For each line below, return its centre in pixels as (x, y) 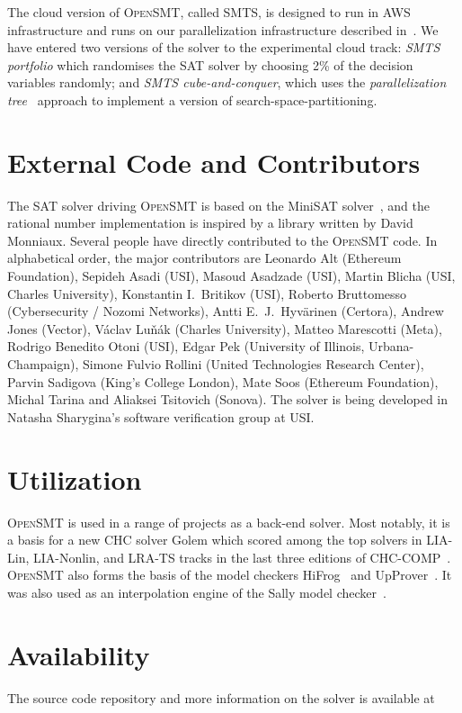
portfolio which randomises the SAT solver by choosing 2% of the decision (210, 64)
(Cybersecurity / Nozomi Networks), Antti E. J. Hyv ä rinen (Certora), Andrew (226, 311)
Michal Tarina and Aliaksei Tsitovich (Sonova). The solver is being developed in (228, 399)
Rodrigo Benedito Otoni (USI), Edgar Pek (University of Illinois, (186, 346)
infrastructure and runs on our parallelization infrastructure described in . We (223, 29)
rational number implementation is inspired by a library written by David (210, 223)
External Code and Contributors (214, 162)
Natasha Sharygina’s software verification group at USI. (161, 416)
